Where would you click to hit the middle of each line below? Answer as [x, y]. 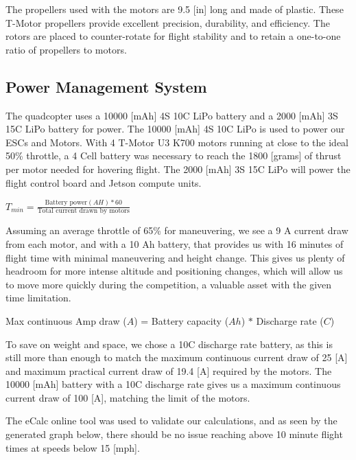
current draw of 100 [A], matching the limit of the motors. [128, 397]
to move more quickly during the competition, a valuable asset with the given [169, 284]
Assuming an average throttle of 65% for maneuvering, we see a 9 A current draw [177, 230]
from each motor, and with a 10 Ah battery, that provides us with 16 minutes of [175, 243]
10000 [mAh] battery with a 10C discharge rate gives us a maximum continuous [173, 384]
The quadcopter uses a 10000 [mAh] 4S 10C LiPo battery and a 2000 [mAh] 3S [172, 115]
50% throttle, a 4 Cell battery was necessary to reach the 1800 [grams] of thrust [174, 156]
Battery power [66, 203]
